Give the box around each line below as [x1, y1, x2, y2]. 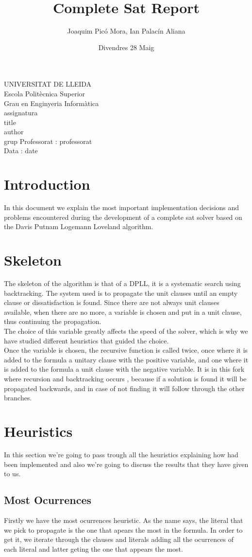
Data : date [4, 145, 38, 156]
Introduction [4, 174, 90, 194]
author [4, 126, 24, 137]
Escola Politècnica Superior [4, 88, 85, 98]
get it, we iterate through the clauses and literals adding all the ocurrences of [4, 534, 234, 544]
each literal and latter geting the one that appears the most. [4, 543, 183, 554]
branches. [4, 393, 32, 403]
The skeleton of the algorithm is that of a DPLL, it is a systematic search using [4, 278, 241, 288]
